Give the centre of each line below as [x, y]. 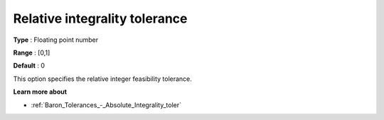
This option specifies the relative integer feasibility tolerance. [102, 79]
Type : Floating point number [56, 40]
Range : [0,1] [32, 53]
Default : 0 [29, 66]
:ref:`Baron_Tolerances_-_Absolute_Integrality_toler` [106, 105]
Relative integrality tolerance [100, 18]
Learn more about [40, 92]
